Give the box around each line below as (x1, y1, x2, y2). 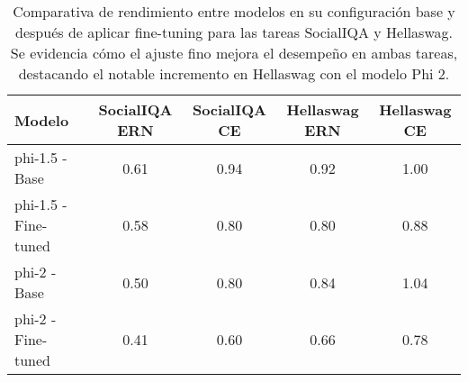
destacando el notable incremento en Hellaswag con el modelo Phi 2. (18, 63, 450, 84)
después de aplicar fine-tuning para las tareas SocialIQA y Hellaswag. (15, 22, 453, 42)
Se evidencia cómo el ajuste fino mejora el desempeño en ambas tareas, (10, 42, 458, 63)
